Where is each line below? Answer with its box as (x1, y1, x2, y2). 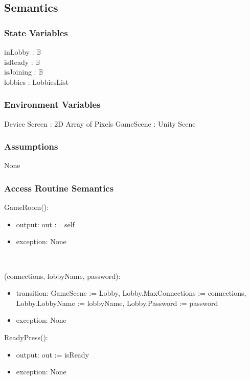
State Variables (4, 26, 68, 39)
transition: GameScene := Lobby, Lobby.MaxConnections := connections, (16, 288, 246, 298)
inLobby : (4, 46, 34, 57)
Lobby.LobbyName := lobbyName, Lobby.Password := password (16, 297, 218, 308)
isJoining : (4, 66, 36, 77)
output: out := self (16, 219, 75, 229)
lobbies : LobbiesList (4, 76, 69, 87)
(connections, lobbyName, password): (4, 270, 121, 281)
